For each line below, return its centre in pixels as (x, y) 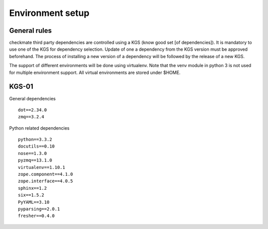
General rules (31, 31)
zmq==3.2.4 (31, 117)
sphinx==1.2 (33, 188)
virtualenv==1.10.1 (42, 167)
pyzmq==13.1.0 (35, 160)
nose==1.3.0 (33, 153)
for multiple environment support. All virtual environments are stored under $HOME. (95, 73)
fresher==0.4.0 (36, 216)
